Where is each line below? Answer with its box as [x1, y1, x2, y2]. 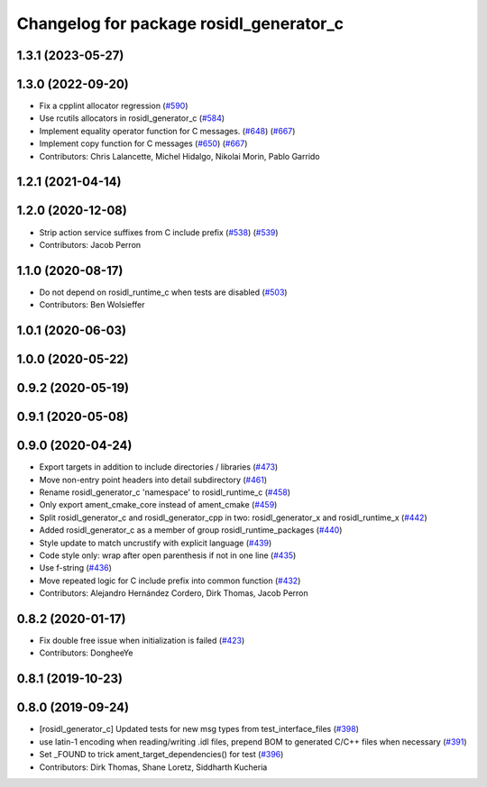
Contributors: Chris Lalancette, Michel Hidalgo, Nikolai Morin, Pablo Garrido [39, 151, 320, 161]
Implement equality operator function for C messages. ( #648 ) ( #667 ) [39, 125, 296, 136]
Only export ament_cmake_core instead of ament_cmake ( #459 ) [39, 499, 278, 510]
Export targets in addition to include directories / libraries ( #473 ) [39, 462, 279, 472]
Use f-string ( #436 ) [39, 563, 113, 573]
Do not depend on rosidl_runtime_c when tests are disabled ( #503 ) [39, 287, 288, 297]
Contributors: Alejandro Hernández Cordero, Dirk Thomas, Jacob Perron [39, 588, 308, 599]
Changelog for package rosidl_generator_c [16, 14, 345, 33]
